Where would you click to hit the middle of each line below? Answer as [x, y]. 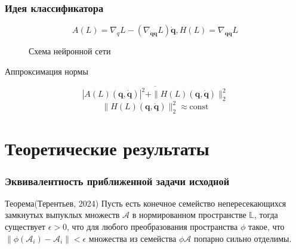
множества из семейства [132, 238]
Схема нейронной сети [70, 51]
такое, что [266, 226]
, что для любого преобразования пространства [152, 226]
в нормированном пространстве [189, 215]
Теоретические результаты [107, 148]
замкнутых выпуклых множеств [62, 215]
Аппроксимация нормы [47, 71]
